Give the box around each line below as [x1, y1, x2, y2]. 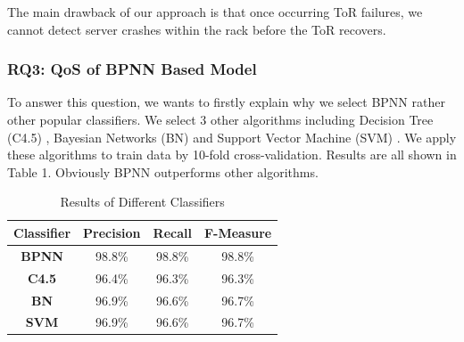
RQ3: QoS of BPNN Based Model [7, 58, 257, 80]
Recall [153, 223, 192, 241]
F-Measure [203, 223, 272, 241]
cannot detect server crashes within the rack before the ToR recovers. [7, 20, 386, 38]
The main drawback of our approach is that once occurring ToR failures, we [7, 3, 423, 20]
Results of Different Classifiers [60, 192, 225, 211]
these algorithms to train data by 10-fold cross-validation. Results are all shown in [7, 145, 457, 164]
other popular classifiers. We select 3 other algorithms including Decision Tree [7, 110, 434, 128]
